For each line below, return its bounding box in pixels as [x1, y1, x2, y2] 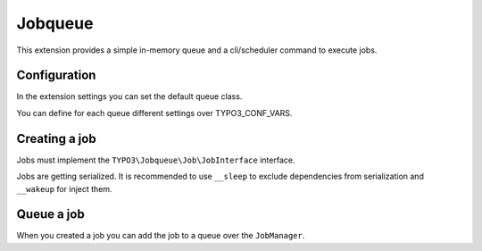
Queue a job [16, 206, 85, 222]
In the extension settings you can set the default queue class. [16, 91, 243, 102]
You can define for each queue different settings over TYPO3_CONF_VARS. [16, 107, 293, 118]
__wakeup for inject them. [16, 183, 112, 194]
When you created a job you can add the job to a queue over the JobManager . [16, 230, 305, 241]
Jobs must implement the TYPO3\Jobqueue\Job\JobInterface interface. [16, 155, 295, 165]
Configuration [16, 68, 96, 83]
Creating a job [16, 130, 97, 146]
